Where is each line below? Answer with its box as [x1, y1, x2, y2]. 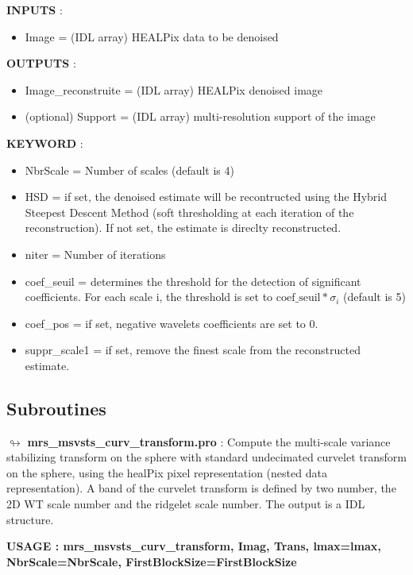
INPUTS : [6, 2, 63, 17]
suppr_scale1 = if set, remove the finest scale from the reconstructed [25, 342, 361, 358]
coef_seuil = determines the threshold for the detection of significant [25, 272, 361, 289]
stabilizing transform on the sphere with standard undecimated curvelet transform [6, 449, 407, 465]
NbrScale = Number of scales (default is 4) [25, 161, 234, 178]
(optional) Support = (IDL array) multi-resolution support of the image [25, 108, 376, 125]
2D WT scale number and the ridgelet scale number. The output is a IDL [6, 496, 365, 512]
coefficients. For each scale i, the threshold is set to [25, 288, 273, 305]
